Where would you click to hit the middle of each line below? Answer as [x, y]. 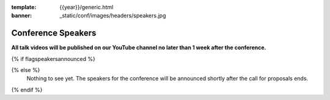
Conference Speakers [54, 33]
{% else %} [26, 70]
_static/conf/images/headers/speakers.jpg [113, 16]
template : [24, 7]
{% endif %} [27, 90]
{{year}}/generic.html [86, 7]
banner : [22, 16]
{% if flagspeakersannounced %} [53, 59]
